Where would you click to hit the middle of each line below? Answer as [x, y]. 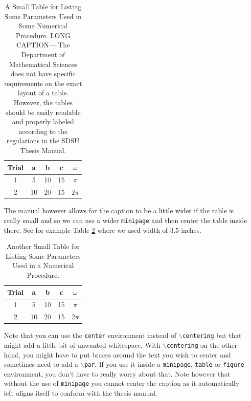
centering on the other [202, 345]
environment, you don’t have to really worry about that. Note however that [117, 373]
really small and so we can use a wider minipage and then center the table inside [125, 220]
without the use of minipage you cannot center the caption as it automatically [122, 383]
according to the [43, 131]
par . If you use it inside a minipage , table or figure [164, 364]
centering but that [212, 335]
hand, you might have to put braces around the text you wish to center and [117, 354]
